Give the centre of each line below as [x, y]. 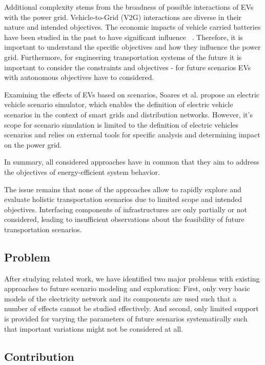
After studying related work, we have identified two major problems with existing [132, 278]
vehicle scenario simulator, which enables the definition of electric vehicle [119, 104]
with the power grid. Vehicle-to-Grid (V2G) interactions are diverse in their [123, 17]
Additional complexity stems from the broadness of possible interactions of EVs [129, 7]
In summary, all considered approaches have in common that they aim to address [132, 162]
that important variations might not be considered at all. [94, 328]
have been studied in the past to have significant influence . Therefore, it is [124, 37]
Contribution [39, 356]
